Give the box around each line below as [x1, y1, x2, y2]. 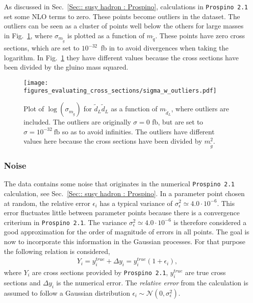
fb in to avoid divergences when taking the [101, 43, 229, 53]
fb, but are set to [152, 117, 203, 127]
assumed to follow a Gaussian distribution [4, 287, 130, 298]
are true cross [185, 267, 226, 278]
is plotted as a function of [67, 30, 145, 40]
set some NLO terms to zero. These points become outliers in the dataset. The [4, 11, 240, 21]
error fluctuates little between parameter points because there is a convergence [4, 207, 240, 218]
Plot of [24, 103, 44, 114]
